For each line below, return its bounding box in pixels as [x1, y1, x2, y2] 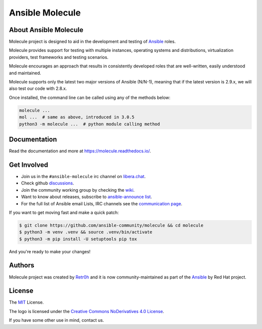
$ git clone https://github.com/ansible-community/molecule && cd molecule [19, 222, 204, 228]
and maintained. [9, 70, 41, 76]
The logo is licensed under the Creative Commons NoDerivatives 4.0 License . [9, 308, 164, 314]
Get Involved [9, 161, 49, 169]
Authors [9, 261, 34, 269]
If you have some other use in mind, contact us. [9, 317, 104, 323]
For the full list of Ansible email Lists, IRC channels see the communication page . [21, 200, 182, 206]
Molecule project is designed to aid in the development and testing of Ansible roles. [9, 39, 176, 45]
